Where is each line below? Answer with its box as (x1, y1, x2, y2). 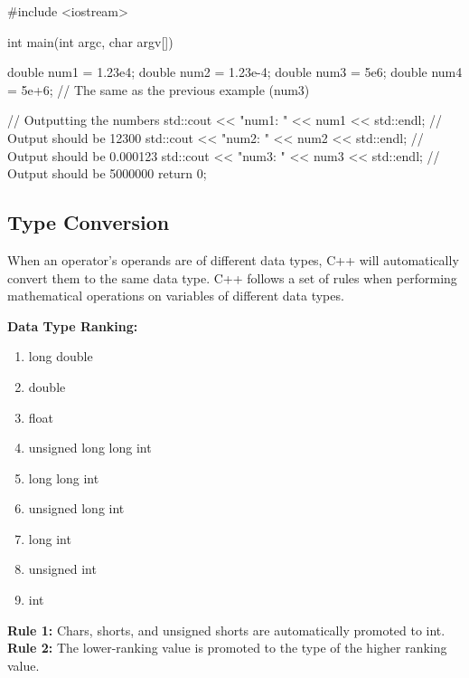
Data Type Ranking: (7, 316, 138, 335)
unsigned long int (28, 499, 125, 518)
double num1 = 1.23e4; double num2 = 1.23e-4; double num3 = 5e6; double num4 (7, 62, 463, 81)
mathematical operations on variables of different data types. (7, 286, 344, 305)
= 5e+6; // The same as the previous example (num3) (7, 80, 310, 99)
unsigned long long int (28, 438, 152, 457)
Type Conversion (7, 208, 170, 236)
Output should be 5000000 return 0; (7, 164, 207, 183)
